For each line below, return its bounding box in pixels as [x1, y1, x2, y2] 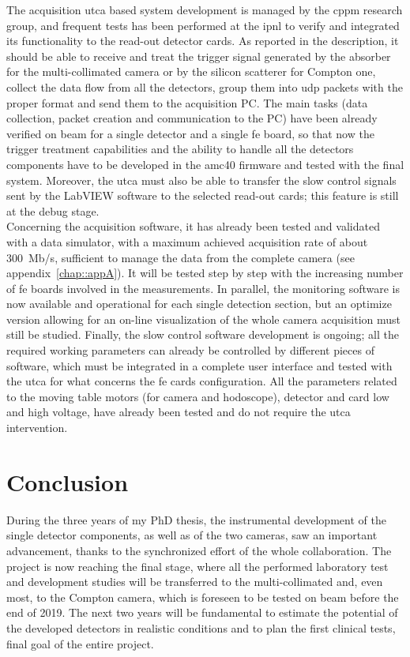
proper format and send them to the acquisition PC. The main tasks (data [6, 94, 368, 111]
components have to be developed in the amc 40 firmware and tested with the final [6, 156, 404, 172]
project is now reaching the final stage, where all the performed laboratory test [6, 558, 389, 574]
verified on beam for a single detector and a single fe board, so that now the [6, 125, 374, 141]
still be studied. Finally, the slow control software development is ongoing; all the [6, 326, 399, 343]
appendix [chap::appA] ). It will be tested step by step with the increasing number [6, 265, 404, 281]
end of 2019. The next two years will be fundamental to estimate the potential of [6, 604, 398, 621]
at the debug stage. [6, 202, 100, 219]
